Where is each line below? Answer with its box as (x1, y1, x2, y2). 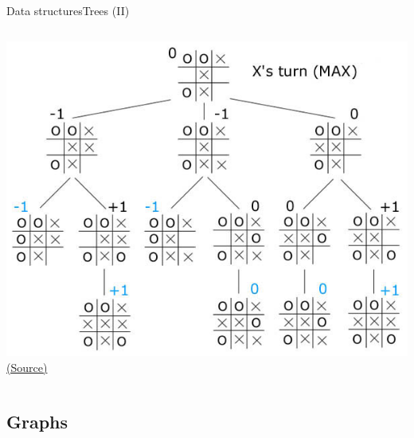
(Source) (6, 358, 48, 375)
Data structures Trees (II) (6, 2, 130, 18)
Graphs (6, 409, 68, 433)
